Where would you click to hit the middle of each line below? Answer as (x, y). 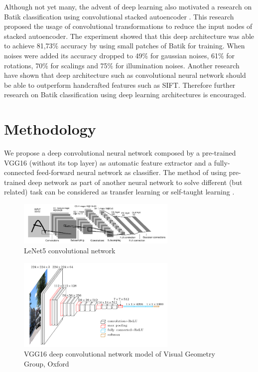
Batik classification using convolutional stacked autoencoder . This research (119, 16)
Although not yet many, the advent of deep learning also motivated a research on (128, 6)
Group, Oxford (47, 363)
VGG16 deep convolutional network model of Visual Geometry (120, 354)
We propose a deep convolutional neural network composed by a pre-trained (120, 153)
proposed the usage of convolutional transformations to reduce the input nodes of (128, 26)
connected (19, 172)
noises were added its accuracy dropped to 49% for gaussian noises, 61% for (120, 55)
